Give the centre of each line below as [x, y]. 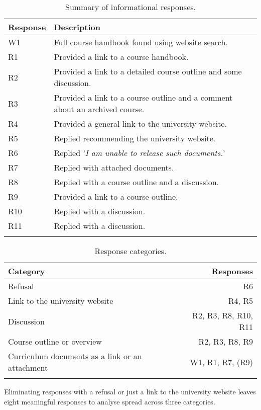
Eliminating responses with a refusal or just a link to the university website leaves [130, 391]
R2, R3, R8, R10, [223, 315]
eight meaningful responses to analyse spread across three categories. [110, 401]
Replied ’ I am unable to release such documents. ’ [140, 153]
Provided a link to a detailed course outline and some [148, 71]
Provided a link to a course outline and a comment [143, 97]
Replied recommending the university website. [135, 138]
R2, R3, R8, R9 [226, 341]
